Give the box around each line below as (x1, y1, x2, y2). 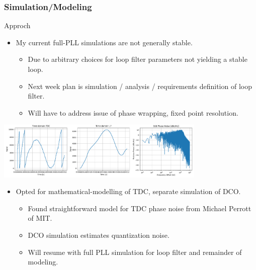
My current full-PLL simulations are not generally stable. (16, 37, 193, 47)
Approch (4, 20, 31, 31)
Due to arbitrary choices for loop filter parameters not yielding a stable (28, 54, 247, 64)
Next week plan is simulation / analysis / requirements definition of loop (28, 80, 252, 91)
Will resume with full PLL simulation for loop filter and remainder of (28, 246, 242, 257)
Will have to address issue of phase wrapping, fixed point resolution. (28, 107, 238, 118)
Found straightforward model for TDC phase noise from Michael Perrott (28, 203, 251, 213)
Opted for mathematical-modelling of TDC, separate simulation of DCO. (16, 186, 241, 197)
